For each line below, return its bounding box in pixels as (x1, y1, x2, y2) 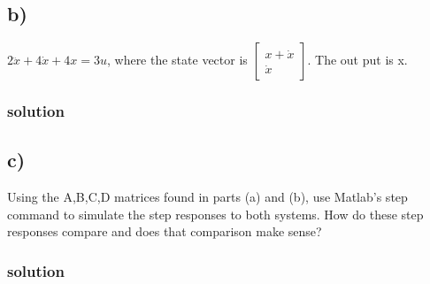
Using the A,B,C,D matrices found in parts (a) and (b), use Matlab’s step (7, 188, 408, 206)
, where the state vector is (106, 50, 248, 69)
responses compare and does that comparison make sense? (7, 222, 322, 241)
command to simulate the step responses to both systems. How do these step (7, 204, 424, 223)
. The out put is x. (307, 50, 408, 69)
